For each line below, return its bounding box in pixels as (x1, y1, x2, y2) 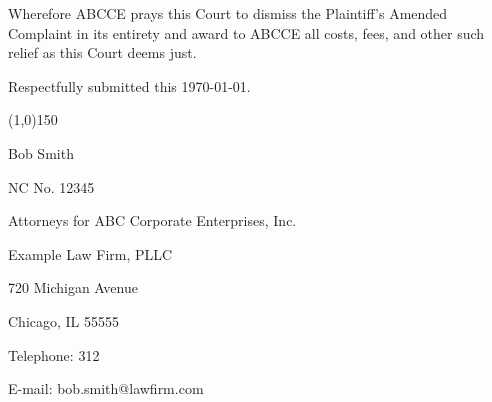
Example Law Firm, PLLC (8, 243, 173, 264)
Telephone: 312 (8, 344, 100, 365)
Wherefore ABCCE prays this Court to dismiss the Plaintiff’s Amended (8, 3, 448, 23)
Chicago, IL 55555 (8, 310, 120, 331)
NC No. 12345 (8, 176, 95, 197)
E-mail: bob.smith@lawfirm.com (8, 378, 204, 399)
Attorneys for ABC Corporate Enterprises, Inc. (8, 210, 297, 231)
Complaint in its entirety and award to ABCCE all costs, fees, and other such (8, 22, 485, 43)
